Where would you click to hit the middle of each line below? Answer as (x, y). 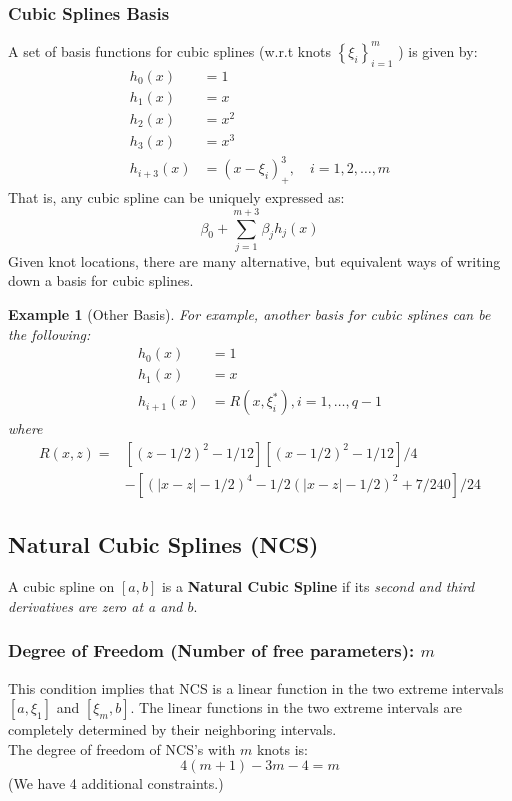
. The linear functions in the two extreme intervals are (296, 707)
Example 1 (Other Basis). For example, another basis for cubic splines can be (249, 314)
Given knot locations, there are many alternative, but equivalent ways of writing (254, 260)
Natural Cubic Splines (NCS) (163, 544)
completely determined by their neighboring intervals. (172, 729)
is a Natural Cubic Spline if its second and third (318, 586)
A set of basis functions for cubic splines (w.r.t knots (170, 50)
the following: (49, 333)
